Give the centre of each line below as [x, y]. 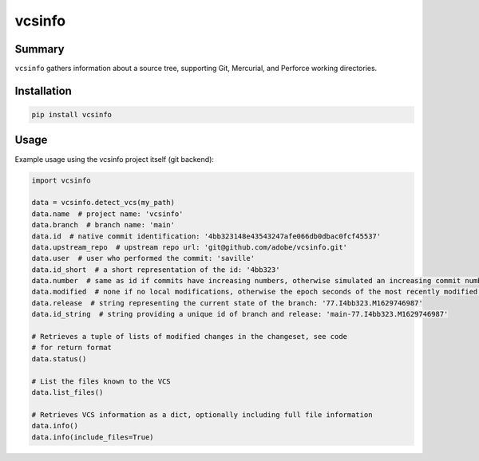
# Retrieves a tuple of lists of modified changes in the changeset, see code [189, 337]
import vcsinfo [61, 180]
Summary [40, 49]
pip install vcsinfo [71, 115]
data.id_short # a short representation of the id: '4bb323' [156, 270]
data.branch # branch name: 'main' [103, 225]
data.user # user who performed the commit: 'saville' [143, 258]
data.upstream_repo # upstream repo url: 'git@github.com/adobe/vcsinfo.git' [189, 247]
